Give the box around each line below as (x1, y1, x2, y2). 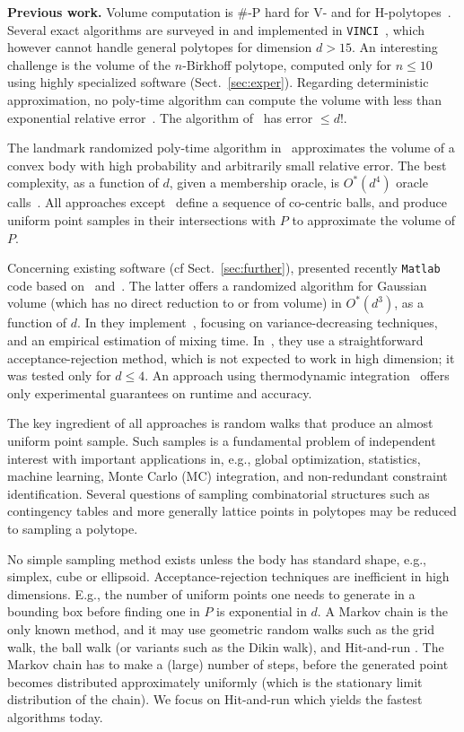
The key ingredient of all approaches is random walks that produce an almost (7, 414, 433, 432)
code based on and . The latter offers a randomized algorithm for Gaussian (7, 275, 427, 294)
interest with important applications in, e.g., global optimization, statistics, (7, 449, 421, 467)
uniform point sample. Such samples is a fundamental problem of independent (7, 431, 436, 449)
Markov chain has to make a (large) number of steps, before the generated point (7, 655, 449, 674)
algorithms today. (7, 707, 103, 726)
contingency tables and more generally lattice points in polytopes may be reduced (7, 501, 457, 520)
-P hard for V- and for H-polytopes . (248, 3, 451, 21)
